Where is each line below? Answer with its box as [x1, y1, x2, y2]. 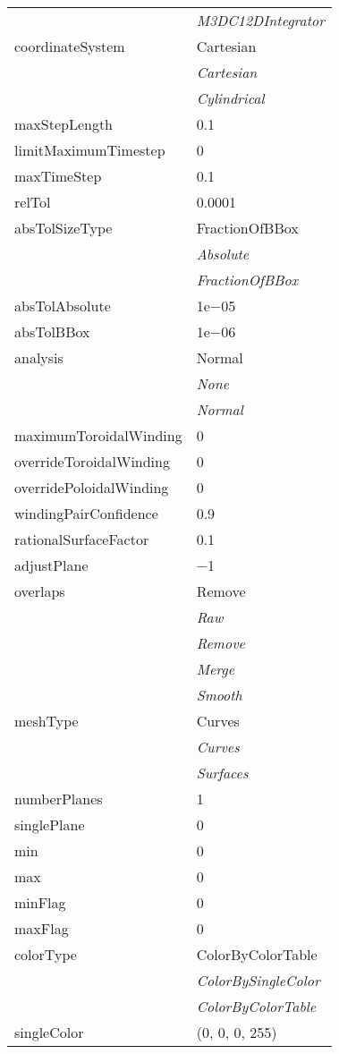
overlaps [14, 581, 65, 601]
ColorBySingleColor [196, 970, 320, 990]
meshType [14, 710, 79, 731]
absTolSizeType [14, 217, 113, 238]
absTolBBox [14, 321, 90, 342]
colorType [14, 944, 77, 965]
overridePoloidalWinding [14, 477, 169, 497]
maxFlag [14, 918, 69, 939]
